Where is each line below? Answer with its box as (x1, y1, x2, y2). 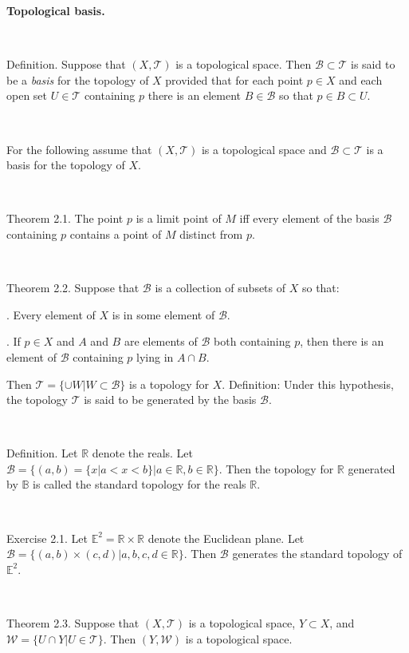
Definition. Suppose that (6, 56, 126, 73)
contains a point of (69, 225, 162, 242)
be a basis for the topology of (6, 71, 149, 88)
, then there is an (300, 333, 384, 350)
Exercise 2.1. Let (6, 529, 88, 546)
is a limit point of (136, 210, 222, 227)
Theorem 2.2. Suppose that (6, 279, 140, 296)
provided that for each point (165, 71, 304, 88)
